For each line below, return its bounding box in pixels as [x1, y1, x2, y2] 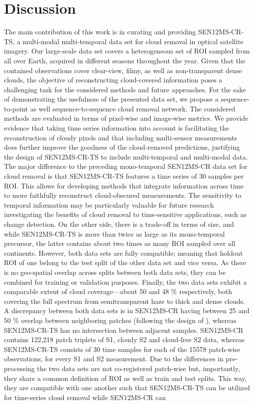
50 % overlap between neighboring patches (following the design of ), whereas [4, 315, 236, 325]
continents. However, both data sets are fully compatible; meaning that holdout [4, 247, 243, 258]
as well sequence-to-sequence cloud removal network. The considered [30, 103, 235, 113]
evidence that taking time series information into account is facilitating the [4, 123, 229, 133]
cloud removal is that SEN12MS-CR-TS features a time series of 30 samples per [4, 171, 244, 181]
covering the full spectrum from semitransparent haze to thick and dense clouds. [4, 296, 245, 306]
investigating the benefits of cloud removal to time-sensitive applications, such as [4, 209, 247, 219]
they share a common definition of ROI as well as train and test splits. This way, [4, 373, 247, 383]
